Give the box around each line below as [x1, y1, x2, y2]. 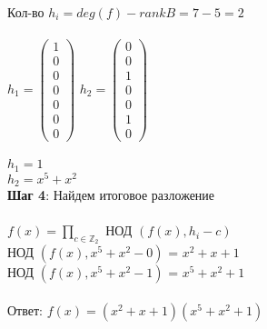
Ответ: [7, 301, 43, 320]
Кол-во [7, 3, 44, 21]
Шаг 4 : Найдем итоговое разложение [7, 185, 215, 204]
